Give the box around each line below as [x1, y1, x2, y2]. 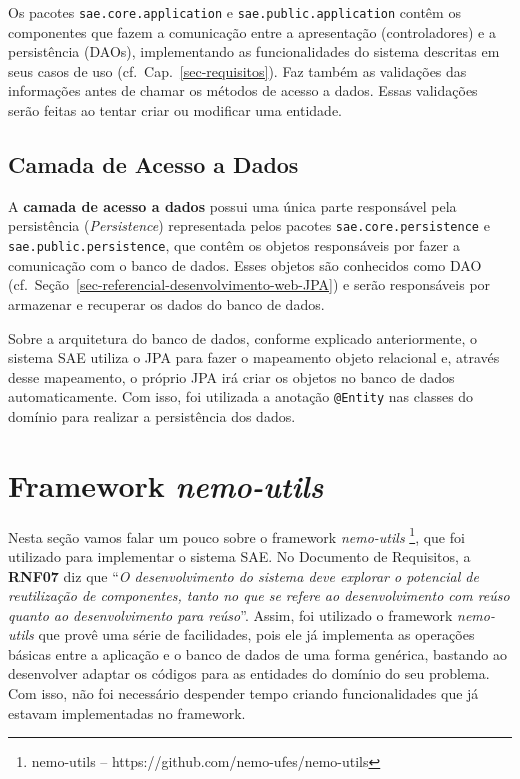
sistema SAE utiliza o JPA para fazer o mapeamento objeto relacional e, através [8, 347, 500, 368]
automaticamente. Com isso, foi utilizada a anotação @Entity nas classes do [8, 386, 474, 407]
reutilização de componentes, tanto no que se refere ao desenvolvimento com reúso [8, 585, 510, 606]
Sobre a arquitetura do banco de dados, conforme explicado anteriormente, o [8, 327, 477, 348]
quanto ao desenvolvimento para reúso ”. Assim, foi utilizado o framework [8, 604, 453, 625]
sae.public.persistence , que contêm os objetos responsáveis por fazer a [8, 235, 460, 256]
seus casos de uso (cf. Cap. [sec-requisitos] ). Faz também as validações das [8, 60, 467, 81]
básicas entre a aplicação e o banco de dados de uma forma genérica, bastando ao [8, 643, 507, 664]
